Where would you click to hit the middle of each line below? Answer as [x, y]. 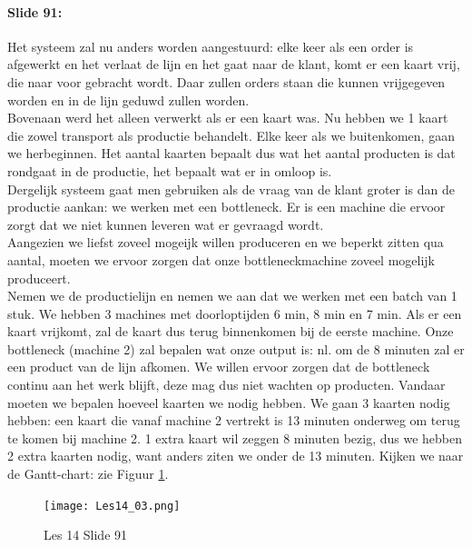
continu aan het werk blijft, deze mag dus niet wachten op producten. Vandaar [226, 385]
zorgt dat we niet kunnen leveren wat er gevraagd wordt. [166, 224]
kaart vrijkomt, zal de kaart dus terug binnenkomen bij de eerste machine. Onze [231, 331]
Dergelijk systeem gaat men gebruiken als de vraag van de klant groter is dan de [231, 189]
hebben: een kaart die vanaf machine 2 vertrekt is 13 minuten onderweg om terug [234, 420]
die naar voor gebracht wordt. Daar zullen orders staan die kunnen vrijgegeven [226, 81]
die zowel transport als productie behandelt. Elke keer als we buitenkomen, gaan [231, 135]
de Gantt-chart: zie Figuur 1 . [88, 474]
